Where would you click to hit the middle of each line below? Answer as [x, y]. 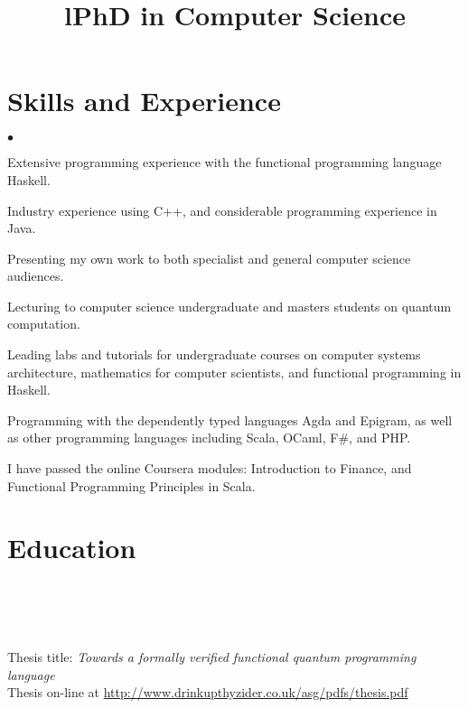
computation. [44, 324]
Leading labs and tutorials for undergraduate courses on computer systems [214, 354]
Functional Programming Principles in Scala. [131, 485]
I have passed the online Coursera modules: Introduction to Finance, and [210, 468]
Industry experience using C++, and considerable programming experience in [222, 210]
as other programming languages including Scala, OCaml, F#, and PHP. [209, 438]
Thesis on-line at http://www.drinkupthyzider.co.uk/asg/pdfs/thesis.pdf [208, 692]
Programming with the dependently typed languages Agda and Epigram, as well [230, 419]
